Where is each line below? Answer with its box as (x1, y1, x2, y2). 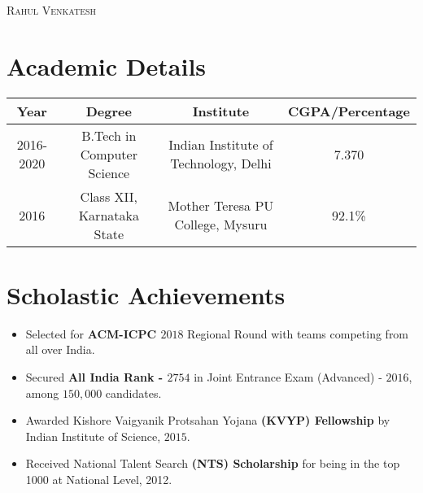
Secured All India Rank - (25, 369, 164, 386)
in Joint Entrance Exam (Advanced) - (194, 369, 382, 386)
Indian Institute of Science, (25, 427, 161, 444)
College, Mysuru (174, 215, 268, 234)
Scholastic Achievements (7, 277, 286, 311)
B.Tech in (81, 125, 137, 145)
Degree (85, 101, 132, 120)
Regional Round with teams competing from (187, 325, 409, 342)
